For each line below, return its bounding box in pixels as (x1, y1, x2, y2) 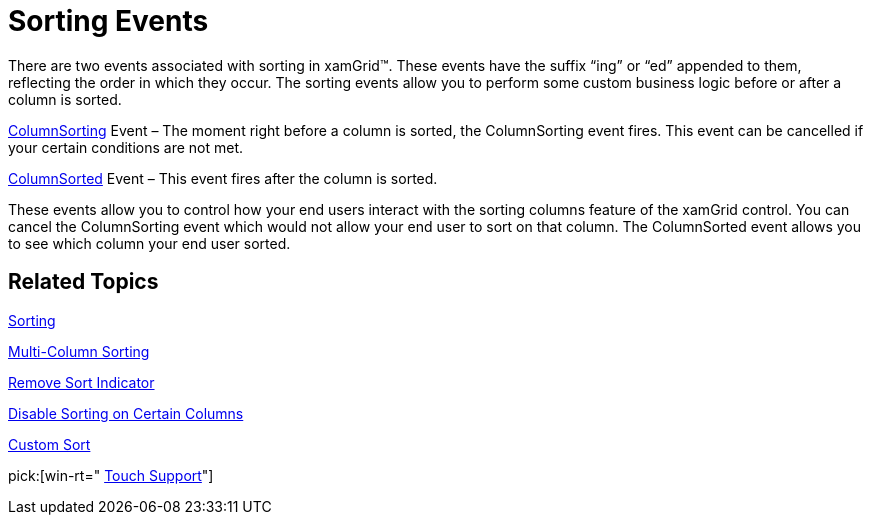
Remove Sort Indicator (8, 373, 155, 391)
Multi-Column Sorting (8, 342, 150, 360)
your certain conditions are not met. (8, 138, 244, 156)
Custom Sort (8, 435, 91, 453)
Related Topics (8, 269, 159, 295)
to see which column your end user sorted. (8, 234, 291, 252)
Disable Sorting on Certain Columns (8, 404, 244, 422)
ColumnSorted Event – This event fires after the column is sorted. (8, 169, 438, 187)
